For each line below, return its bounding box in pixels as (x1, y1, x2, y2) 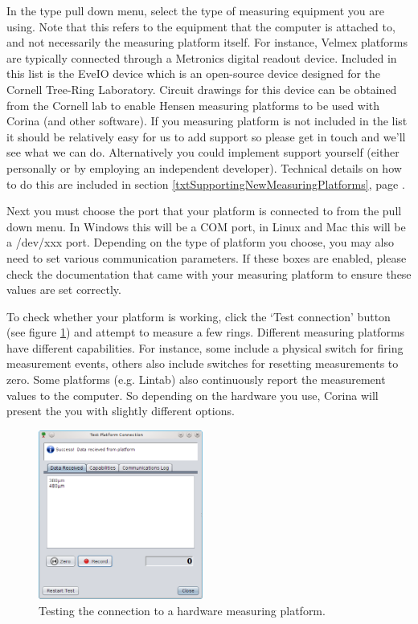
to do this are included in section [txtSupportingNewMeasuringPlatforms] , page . (6, 175, 405, 192)
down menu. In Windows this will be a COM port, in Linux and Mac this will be (6, 218, 406, 235)
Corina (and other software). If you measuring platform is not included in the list (6, 112, 408, 129)
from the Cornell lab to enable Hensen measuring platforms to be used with (6, 96, 380, 113)
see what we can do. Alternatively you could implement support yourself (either (6, 144, 400, 161)
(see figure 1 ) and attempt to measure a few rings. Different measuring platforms (6, 324, 405, 341)
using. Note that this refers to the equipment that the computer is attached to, (6, 18, 395, 35)
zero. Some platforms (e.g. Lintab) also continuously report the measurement (6, 371, 386, 388)
